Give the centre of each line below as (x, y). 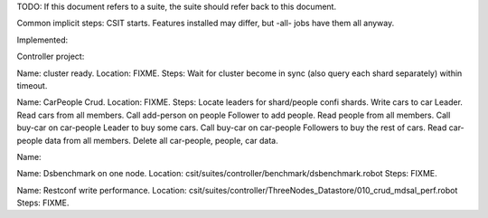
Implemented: (42, 40)
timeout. (32, 85)
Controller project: (51, 57)
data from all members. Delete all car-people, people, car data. (162, 140)
